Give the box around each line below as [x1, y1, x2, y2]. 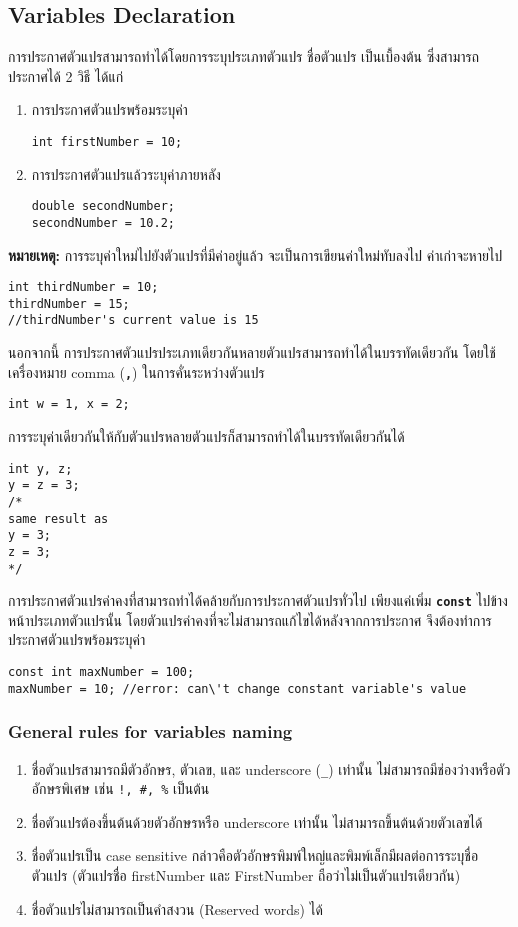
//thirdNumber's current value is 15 [8, 313, 259, 328]
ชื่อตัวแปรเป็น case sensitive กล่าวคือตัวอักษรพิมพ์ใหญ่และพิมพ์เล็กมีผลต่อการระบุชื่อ [31, 845, 479, 866]
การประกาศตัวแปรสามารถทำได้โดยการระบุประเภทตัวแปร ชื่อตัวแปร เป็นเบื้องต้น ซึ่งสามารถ [8, 46, 480, 67]
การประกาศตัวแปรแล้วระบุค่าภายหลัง [31, 163, 221, 184]
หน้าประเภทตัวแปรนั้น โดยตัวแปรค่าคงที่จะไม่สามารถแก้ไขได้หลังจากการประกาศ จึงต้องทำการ [8, 609, 492, 630]
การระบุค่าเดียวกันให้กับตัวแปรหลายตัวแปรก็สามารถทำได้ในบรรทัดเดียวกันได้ [8, 426, 405, 447]
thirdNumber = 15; [8, 296, 130, 311]
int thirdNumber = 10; [8, 280, 159, 295]
